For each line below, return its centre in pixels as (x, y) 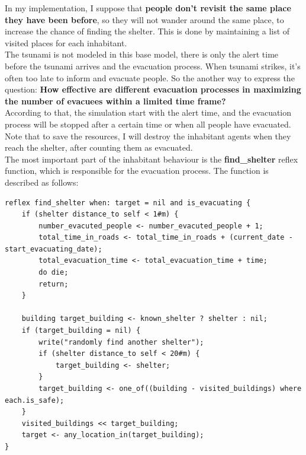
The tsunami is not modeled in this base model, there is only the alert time (142, 54)
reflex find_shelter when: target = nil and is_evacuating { (128, 203)
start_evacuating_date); (54, 249)
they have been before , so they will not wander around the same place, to (144, 19)
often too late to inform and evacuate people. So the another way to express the (150, 77)
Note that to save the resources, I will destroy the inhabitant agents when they (148, 136)
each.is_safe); (35, 400)
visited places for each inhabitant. (66, 42)
